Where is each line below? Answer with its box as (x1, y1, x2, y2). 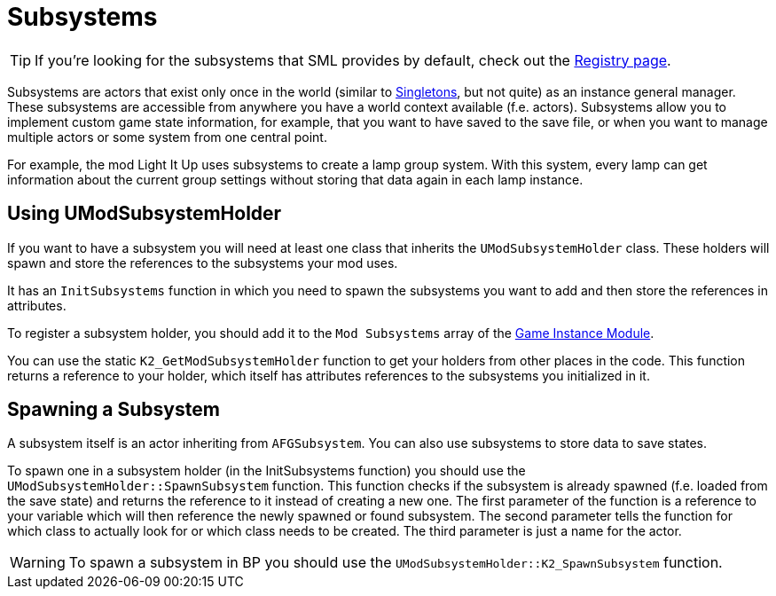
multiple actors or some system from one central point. (7, 129, 327, 145)
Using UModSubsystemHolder (7, 202, 282, 225)
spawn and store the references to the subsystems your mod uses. (7, 255, 398, 271)
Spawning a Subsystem (7, 398, 220, 421)
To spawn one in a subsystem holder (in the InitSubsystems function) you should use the (7, 463, 526, 479)
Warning (10, 553, 66, 572)
